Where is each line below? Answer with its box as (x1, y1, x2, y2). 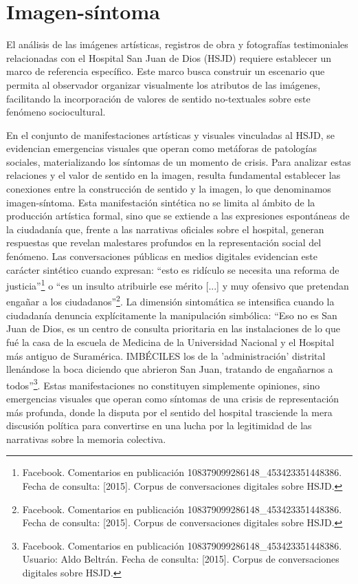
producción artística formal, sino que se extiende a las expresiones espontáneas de (6, 208, 350, 223)
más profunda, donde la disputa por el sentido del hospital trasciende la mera (6, 404, 333, 419)
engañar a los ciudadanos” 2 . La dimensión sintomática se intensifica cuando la (6, 292, 335, 309)
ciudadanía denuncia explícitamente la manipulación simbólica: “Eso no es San (6, 307, 337, 322)
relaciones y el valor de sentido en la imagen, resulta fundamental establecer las (6, 168, 341, 182)
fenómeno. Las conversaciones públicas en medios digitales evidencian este (6, 249, 317, 263)
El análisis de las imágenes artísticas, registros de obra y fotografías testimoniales (6, 37, 348, 52)
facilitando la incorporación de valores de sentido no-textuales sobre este (6, 91, 311, 105)
